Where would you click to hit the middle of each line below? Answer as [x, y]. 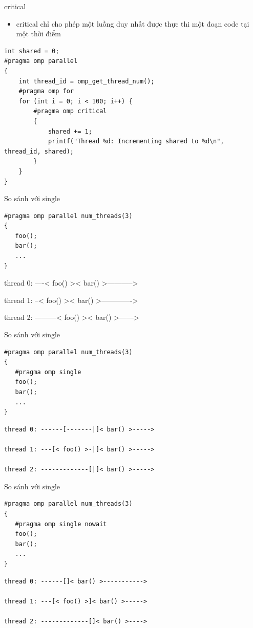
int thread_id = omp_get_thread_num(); [87, 81]
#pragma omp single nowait [61, 524]
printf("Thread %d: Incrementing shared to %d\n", [136, 142]
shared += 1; [70, 131]
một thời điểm [38, 34]
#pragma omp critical [70, 111]
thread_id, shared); [39, 151]
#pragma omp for [46, 91]
